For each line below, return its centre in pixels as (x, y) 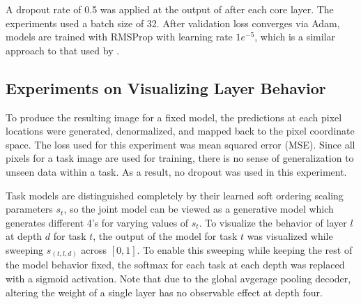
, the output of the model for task (165, 236)
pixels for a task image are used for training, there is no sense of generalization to (180, 158)
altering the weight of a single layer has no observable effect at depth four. (164, 292)
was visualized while (290, 236)
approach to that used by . (63, 50)
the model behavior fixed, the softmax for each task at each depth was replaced (175, 265)
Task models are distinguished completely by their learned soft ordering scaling (175, 195)
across (94, 249)
